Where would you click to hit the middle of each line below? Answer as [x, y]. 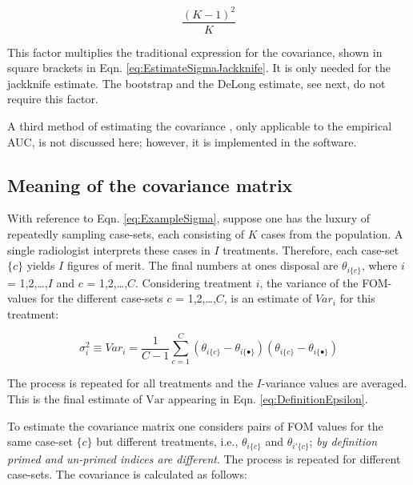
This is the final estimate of [75, 399]
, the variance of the [309, 282]
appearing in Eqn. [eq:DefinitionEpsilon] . [268, 399]
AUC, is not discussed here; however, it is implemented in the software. [182, 141]
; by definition [343, 441]
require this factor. [53, 99]
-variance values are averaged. [334, 383]
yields [41, 265]
